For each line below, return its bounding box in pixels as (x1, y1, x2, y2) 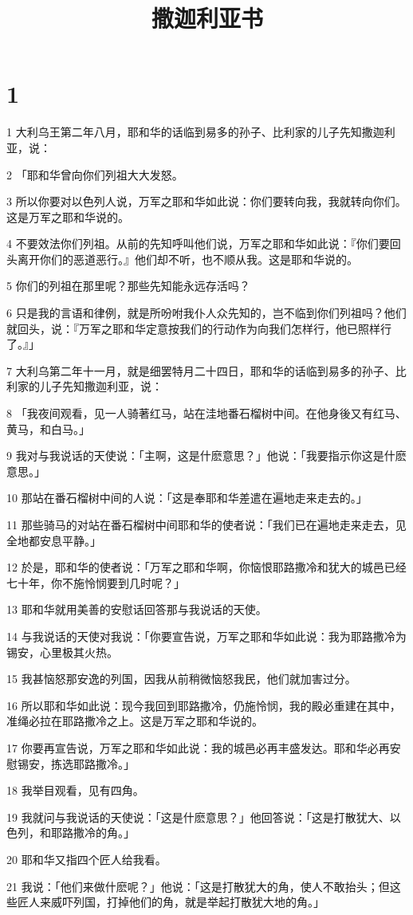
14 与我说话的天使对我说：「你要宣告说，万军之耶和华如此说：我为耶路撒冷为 (6, 627, 407, 644)
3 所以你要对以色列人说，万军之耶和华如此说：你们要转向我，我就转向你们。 (6, 193, 407, 210)
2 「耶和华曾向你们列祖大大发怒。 (6, 166, 183, 183)
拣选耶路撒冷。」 (50, 755, 135, 772)
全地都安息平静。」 (6, 532, 101, 548)
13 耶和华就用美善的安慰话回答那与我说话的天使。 (6, 601, 267, 618)
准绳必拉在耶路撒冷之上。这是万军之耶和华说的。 (6, 713, 263, 729)
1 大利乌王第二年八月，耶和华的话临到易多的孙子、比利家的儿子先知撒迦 (6, 124, 384, 140)
